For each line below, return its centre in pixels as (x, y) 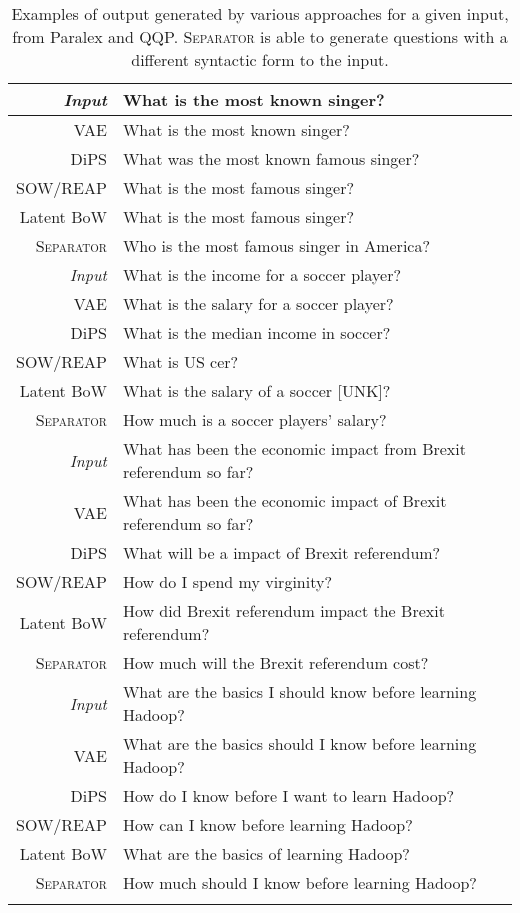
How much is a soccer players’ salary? (254, 419)
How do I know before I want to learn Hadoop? (288, 795)
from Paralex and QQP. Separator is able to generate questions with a (260, 36)
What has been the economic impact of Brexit (284, 500)
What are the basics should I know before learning (299, 743)
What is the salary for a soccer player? (258, 303)
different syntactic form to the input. (260, 59)
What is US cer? (180, 361)
